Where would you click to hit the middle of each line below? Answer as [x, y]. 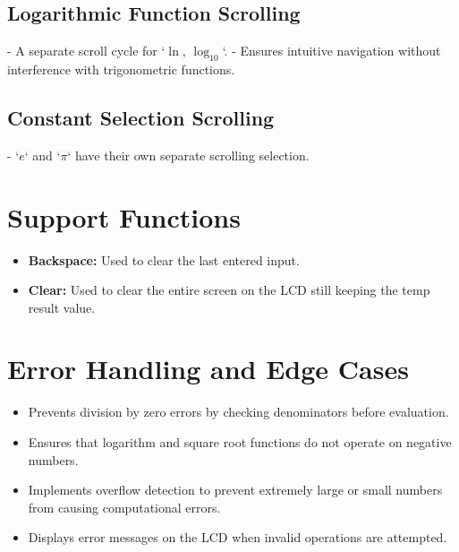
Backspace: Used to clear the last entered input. [164, 259]
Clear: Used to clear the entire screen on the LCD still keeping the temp [229, 290]
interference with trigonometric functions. [121, 69]
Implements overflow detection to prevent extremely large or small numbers [235, 490]
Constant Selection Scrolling [141, 117]
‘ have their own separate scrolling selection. [188, 155]
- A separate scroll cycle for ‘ [86, 51]
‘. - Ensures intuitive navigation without [331, 51]
